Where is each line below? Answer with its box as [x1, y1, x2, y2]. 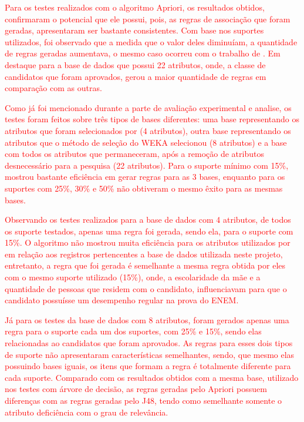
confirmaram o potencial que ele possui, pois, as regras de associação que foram [5, 12, 291, 25]
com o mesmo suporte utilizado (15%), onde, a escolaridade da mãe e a [5, 271, 261, 283]
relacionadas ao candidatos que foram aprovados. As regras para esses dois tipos [5, 337, 293, 349]
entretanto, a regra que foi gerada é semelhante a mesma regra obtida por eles [5, 259, 286, 272]
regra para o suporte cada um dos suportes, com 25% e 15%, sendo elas [5, 325, 262, 337]
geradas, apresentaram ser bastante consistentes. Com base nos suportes [5, 24, 264, 36]
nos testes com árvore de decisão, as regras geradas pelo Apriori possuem [5, 383, 267, 395]
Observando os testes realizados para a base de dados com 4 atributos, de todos [5, 213, 291, 226]
